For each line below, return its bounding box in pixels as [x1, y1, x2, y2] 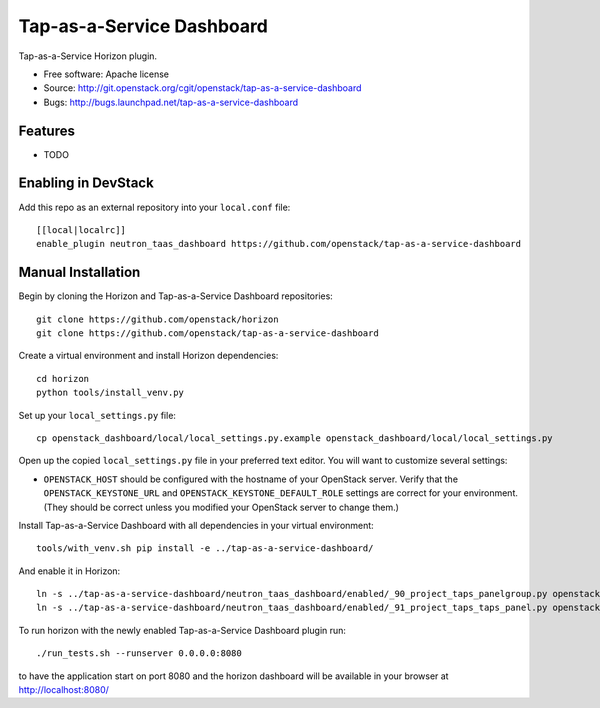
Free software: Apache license [43, 68, 170, 80]
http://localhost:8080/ [18, 684, 110, 696]
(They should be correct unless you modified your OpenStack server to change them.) [43, 501, 400, 513]
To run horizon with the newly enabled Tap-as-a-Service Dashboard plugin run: [18, 624, 347, 636]
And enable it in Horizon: [18, 565, 121, 577]
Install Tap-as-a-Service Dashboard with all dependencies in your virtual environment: [18, 519, 374, 531]
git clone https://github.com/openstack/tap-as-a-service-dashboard [36, 328, 379, 339]
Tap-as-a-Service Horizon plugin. [18, 50, 158, 62]
